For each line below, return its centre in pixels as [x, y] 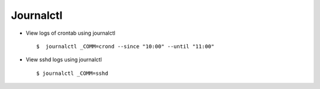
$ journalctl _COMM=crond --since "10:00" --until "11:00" [125, 46]
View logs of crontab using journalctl [71, 33]
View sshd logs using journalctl [64, 60]
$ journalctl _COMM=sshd [72, 73]
